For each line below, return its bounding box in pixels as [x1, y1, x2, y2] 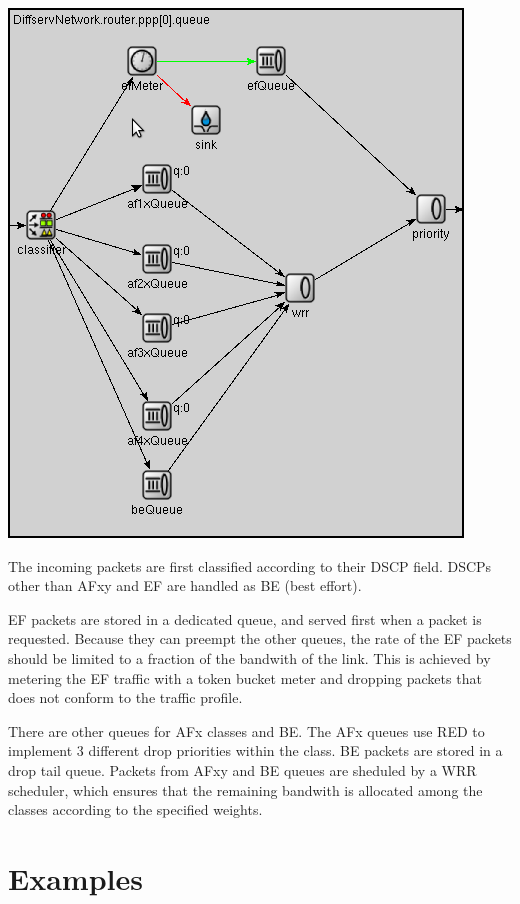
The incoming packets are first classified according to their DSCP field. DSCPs [8, 555, 492, 576]
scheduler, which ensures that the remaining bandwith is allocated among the [8, 779, 483, 800]
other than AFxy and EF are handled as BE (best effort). [8, 575, 362, 596]
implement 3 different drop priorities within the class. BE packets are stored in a [8, 740, 503, 761]
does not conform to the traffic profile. [8, 687, 243, 708]
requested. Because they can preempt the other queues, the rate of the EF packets [8, 628, 512, 649]
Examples [8, 857, 143, 898]
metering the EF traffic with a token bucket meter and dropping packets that [8, 667, 482, 688]
